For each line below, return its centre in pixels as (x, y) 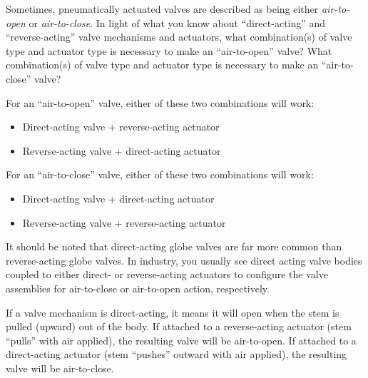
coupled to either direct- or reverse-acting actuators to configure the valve (167, 274)
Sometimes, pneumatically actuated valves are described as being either (162, 9)
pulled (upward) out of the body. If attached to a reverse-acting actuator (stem (179, 326)
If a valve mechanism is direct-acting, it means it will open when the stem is (173, 312)
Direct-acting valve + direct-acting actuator (118, 198)
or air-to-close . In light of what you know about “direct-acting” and (177, 22)
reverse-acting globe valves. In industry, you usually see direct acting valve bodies (184, 260)
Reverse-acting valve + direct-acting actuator (122, 150)
